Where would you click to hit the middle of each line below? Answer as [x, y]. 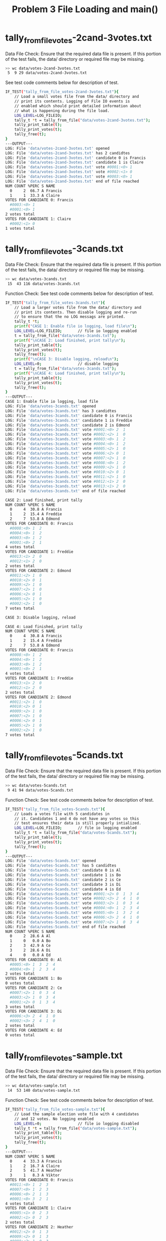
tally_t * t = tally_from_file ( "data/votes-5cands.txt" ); [76, 833]
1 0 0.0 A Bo [30, 941]
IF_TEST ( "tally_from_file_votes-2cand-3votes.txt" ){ [62, 92]
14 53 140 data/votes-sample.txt [44, 1091]
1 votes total [20, 228]
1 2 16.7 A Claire [35, 1166]
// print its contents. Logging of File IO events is [72, 101]
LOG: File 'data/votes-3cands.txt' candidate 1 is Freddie [69, 420]
